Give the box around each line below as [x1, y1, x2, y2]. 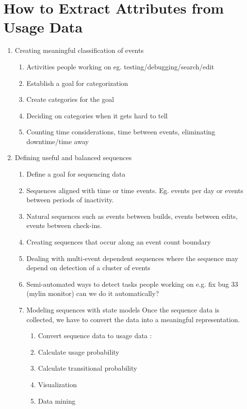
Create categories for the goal [26, 94, 114, 104]
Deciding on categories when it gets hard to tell [26, 110, 168, 120]
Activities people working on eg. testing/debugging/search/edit [26, 61, 214, 71]
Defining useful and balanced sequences [15, 152, 132, 163]
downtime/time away [26, 136, 89, 146]
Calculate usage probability [38, 346, 119, 357]
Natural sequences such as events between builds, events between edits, [26, 211, 238, 221]
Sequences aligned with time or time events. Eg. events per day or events [26, 185, 244, 195]
